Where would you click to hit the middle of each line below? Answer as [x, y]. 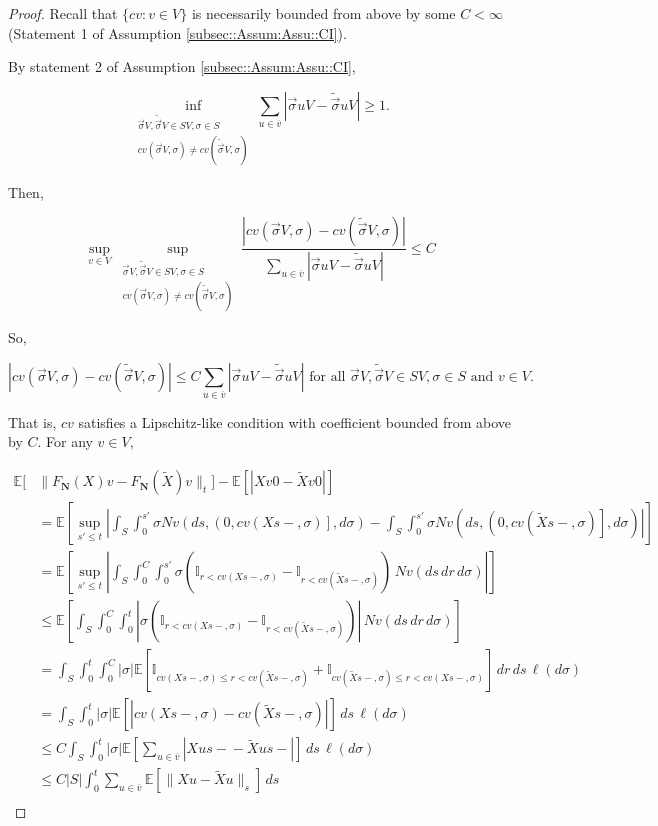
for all [327, 376]
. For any [65, 441]
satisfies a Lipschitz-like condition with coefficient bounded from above [295, 421]
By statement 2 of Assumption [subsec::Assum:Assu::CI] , [182, 66]
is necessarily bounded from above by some [323, 13]
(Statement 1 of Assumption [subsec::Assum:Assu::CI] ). [177, 32]
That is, [32, 421]
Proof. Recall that [63, 13]
